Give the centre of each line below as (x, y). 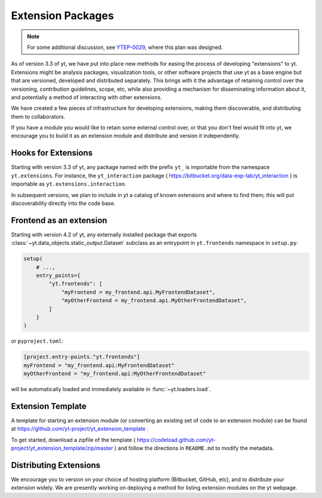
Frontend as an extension (59, 220)
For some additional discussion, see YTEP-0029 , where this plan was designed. (125, 47)
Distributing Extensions (56, 465)
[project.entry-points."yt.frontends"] (82, 357)
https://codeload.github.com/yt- (176, 439)
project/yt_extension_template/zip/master (62, 448)
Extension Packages (63, 16)
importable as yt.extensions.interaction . (69, 184)
